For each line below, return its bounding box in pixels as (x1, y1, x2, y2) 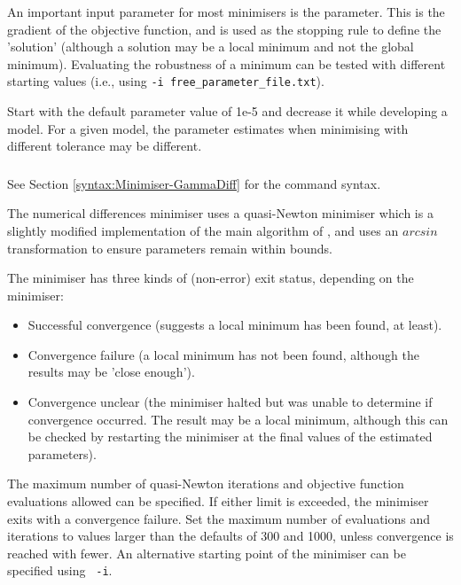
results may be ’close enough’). (27, 363, 195, 381)
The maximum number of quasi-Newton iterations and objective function (7, 474, 404, 493)
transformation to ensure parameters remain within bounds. (7, 238, 332, 257)
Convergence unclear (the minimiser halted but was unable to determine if (27, 393, 433, 411)
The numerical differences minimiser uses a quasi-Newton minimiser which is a (7, 204, 434, 222)
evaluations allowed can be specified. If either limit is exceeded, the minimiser (7, 492, 429, 511)
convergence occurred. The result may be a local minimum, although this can (27, 409, 449, 428)
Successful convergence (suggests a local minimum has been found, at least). (27, 316, 442, 334)
